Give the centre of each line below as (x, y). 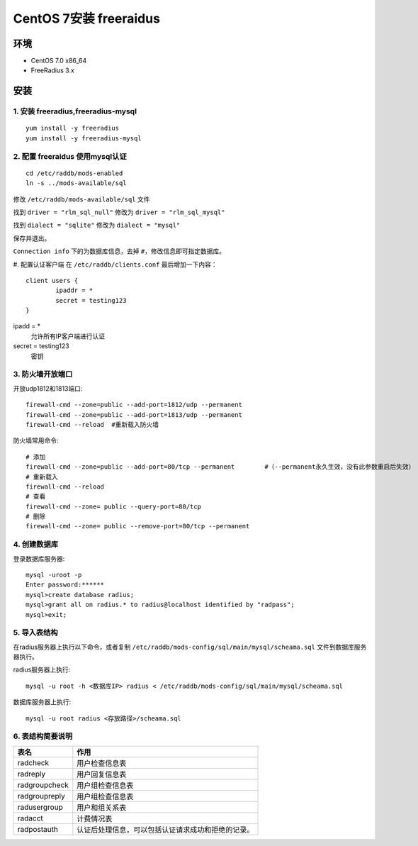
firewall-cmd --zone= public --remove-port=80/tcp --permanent (138, 526)
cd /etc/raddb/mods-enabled (74, 173)
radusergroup (40, 807)
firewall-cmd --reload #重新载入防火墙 (92, 424)
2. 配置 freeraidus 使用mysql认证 (70, 156)
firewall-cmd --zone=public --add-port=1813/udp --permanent (134, 414)
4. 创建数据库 (36, 545)
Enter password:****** (65, 585)
